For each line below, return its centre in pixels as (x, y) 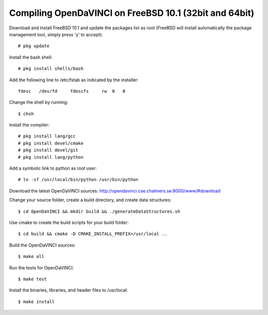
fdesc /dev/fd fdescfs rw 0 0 (72, 91)
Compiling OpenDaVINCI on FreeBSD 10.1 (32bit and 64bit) (132, 13)
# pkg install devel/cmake (51, 143)
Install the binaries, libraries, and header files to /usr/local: (68, 290)
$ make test (33, 279)
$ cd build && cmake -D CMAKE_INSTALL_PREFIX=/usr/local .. (93, 234)
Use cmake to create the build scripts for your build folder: (69, 222)
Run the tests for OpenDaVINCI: (41, 267)
